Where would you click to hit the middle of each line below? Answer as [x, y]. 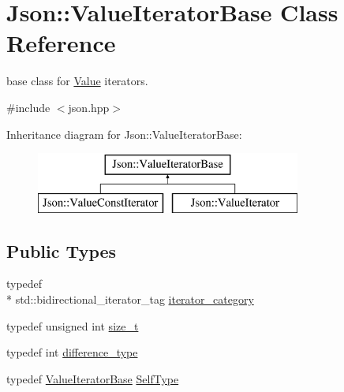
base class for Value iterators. [77, 81]
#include [28, 107]
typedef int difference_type [72, 352]
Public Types [62, 250]
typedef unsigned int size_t [73, 325]
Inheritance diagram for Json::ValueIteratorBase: [124, 134]
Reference [61, 43]
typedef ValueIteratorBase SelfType [93, 378]
